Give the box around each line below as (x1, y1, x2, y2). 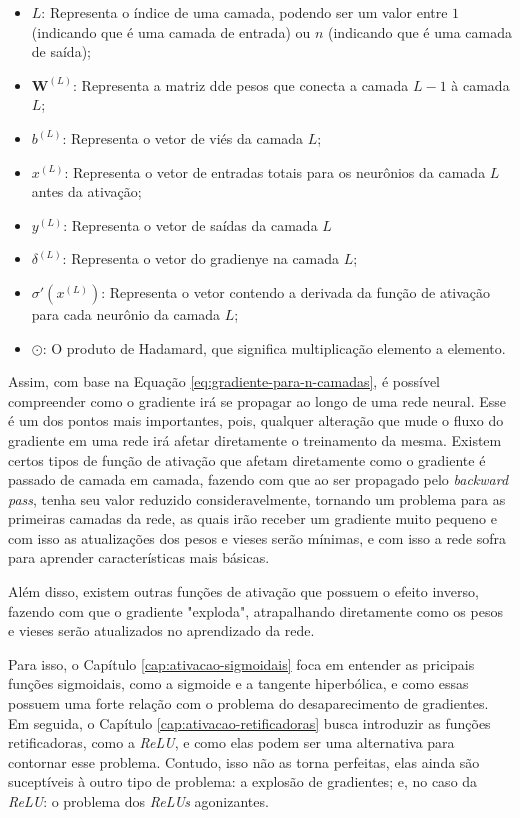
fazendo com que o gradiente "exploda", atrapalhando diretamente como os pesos (8, 600, 503, 621)
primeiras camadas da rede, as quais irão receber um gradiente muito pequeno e (8, 508, 497, 529)
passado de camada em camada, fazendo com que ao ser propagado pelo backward (8, 469, 509, 490)
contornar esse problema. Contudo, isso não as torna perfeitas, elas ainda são (8, 751, 480, 772)
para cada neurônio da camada (31, 303, 221, 324)
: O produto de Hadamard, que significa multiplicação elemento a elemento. (42, 337, 506, 358)
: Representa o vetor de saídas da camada (63, 214, 318, 235)
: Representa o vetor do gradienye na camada (62, 248, 340, 269)
